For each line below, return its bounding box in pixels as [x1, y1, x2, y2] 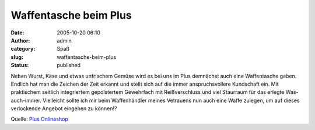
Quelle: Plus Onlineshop [10, 115, 68, 122]
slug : [10, 53, 23, 61]
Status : [10, 62, 29, 69]
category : [10, 45, 36, 52]
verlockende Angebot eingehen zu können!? [10, 105, 117, 112]
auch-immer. [10, 97, 42, 104]
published [57, 62, 81, 69]
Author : [10, 37, 30, 44]
